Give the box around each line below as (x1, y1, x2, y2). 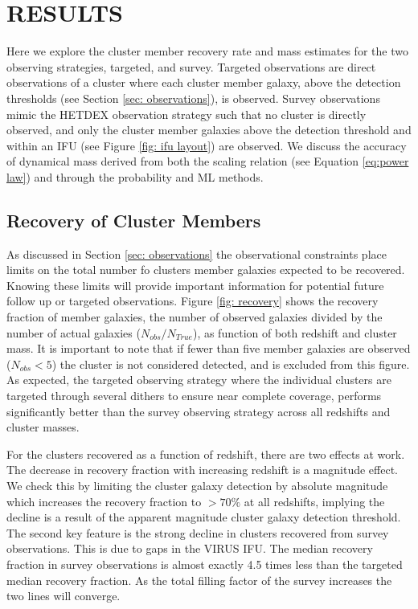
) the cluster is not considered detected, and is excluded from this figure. (51, 355, 410, 372)
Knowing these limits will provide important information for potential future (6, 276, 384, 293)
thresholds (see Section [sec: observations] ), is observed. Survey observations (6, 89, 380, 106)
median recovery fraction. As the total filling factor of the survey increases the (6, 571, 392, 588)
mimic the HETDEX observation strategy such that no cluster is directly (6, 105, 367, 122)
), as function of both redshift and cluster (192, 324, 397, 341)
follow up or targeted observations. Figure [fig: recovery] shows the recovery (6, 292, 379, 309)
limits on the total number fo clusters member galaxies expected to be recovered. (6, 261, 405, 278)
